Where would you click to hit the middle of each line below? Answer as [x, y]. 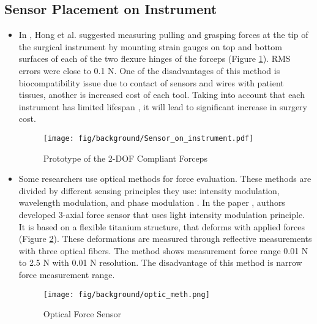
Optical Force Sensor [82, 314]
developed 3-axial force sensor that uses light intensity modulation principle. [162, 214]
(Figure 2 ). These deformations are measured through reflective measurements [165, 239]
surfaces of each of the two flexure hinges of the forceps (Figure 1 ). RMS [155, 58]
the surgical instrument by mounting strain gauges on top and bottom [150, 46]
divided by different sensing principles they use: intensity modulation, [149, 190]
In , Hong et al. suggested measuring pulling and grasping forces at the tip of [163, 35]
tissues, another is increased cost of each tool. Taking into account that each [162, 95]
